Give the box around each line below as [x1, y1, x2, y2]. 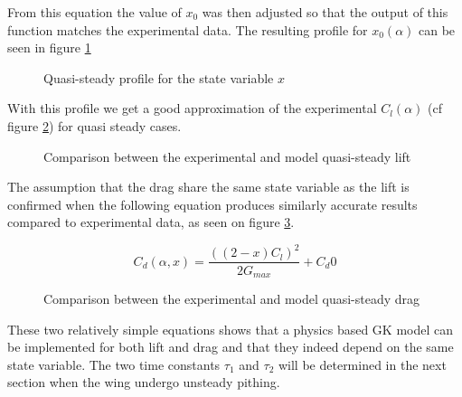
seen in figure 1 [7, 38, 91, 57]
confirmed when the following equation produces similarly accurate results [7, 194, 418, 213]
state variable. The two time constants [7, 354, 221, 373]
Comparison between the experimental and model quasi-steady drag [43, 288, 420, 307]
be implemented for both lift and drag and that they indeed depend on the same [7, 337, 454, 356]
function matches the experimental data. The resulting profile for [7, 20, 368, 39]
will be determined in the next [278, 354, 447, 373]
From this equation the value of [7, 3, 182, 21]
